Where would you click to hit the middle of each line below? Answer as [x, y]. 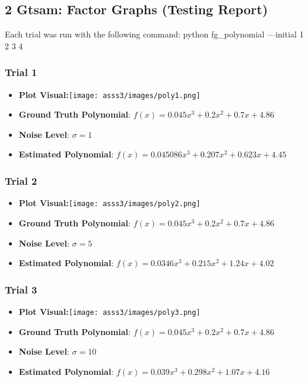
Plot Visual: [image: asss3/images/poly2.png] [109, 203]
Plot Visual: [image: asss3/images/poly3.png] [109, 311]
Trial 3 [21, 289]
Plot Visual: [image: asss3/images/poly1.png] [109, 94]
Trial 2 [21, 180]
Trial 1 [21, 72]
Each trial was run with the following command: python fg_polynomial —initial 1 [154, 34]
